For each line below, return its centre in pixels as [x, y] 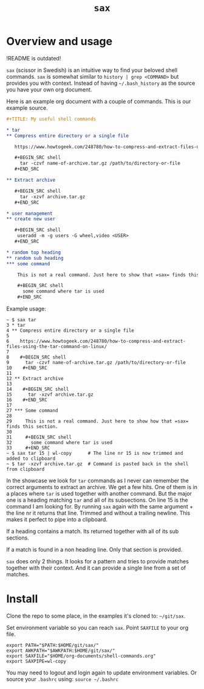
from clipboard [25, 469]
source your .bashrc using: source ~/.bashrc [63, 679]
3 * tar [16, 326]
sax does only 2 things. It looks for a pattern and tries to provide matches [98, 562]
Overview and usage [59, 41]
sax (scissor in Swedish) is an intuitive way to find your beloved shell [92, 70]
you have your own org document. [49, 89]
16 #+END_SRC [27, 400]
